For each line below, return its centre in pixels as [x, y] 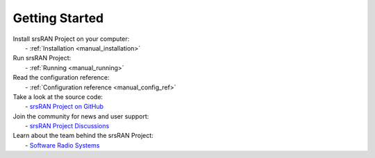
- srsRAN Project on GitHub [65, 107]
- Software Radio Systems [62, 145]
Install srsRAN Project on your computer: [71, 39]
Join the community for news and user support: [81, 116]
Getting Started [58, 18]
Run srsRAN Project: [42, 58]
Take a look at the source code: [58, 96]
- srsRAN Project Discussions [67, 126]
